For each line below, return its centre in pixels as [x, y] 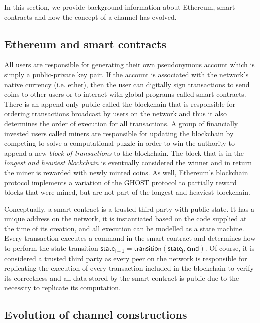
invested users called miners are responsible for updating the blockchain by [119, 133]
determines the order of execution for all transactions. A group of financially [121, 123]
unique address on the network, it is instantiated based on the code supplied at [125, 219]
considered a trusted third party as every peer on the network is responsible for [126, 258]
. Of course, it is [230, 248]
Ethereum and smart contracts [85, 43]
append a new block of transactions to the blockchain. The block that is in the [124, 152]
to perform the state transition [51, 248]
